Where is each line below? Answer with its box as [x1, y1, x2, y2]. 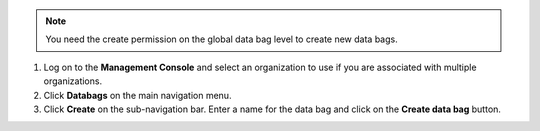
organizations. [43, 75, 103, 87]
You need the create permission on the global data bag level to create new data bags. [45, 33, 399, 45]
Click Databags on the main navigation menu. [43, 89, 232, 101]
